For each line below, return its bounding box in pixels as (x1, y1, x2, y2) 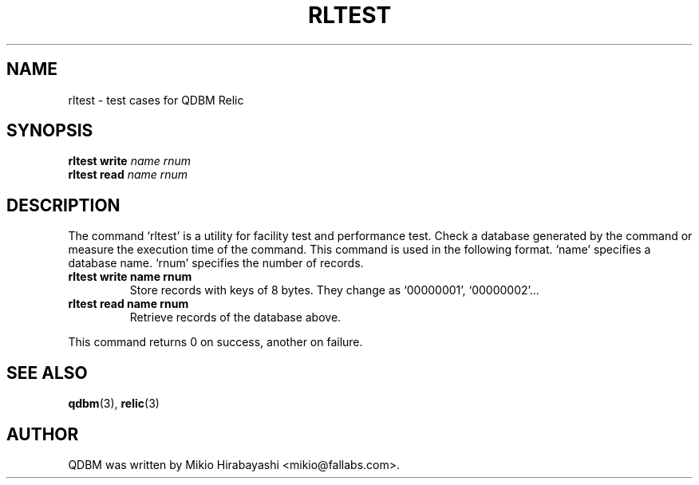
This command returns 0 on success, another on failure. (68, 335, 363, 349)
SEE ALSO (6, 362, 88, 383)
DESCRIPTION (6, 195, 120, 215)
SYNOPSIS (6, 120, 93, 141)
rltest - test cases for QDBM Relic (68, 93, 244, 107)
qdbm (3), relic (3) (68, 396, 160, 411)
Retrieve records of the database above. (129, 310, 342, 325)
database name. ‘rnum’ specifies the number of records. (68, 256, 364, 270)
